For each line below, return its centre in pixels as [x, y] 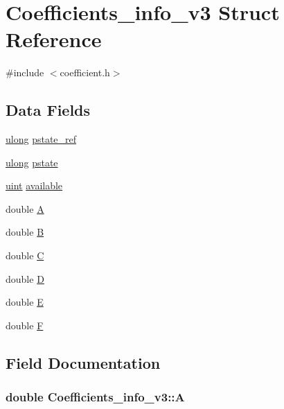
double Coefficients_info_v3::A [95, 397]
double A [25, 208]
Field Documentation [83, 362]
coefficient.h [85, 72]
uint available [34, 185]
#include [25, 72]
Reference [54, 39]
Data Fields [48, 110]
